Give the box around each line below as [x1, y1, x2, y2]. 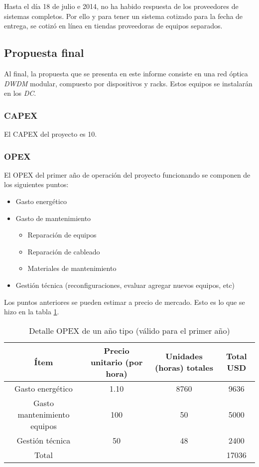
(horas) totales [155, 362, 213, 374]
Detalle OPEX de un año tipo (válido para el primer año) [29, 324, 230, 336]
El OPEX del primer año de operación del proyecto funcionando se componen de [4, 169, 251, 180]
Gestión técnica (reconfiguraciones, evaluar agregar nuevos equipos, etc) [15, 279, 235, 290]
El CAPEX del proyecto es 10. [4, 128, 97, 139]
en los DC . [4, 88, 36, 98]
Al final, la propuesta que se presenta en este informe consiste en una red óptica [4, 68, 248, 78]
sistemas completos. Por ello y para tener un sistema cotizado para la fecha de [4, 10, 243, 21]
